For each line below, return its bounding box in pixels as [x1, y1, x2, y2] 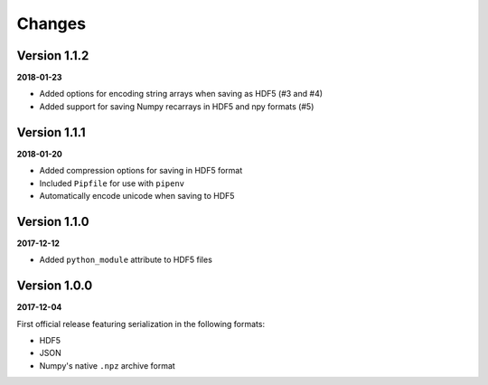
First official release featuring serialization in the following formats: [16, 318, 266, 329]
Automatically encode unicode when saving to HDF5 [39, 190, 235, 201]
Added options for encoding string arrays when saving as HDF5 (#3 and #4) [39, 89, 324, 99]
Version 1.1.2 [16, 48, 89, 63]
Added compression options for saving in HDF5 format [39, 165, 243, 176]
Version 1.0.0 [16, 278, 93, 294]
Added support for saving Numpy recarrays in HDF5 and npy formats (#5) [39, 100, 314, 112]
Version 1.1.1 [16, 125, 86, 140]
